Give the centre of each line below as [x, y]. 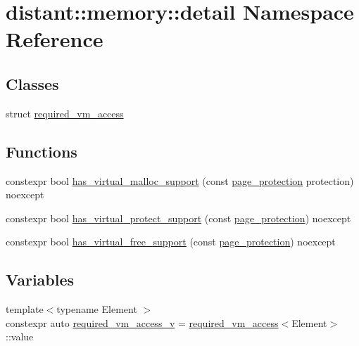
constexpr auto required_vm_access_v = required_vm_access [142, 322]
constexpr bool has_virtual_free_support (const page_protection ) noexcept [171, 242]
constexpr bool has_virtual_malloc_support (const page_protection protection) [180, 180]
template [25, 309]
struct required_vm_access [65, 113]
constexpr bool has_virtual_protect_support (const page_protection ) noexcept [178, 218]
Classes [32, 83]
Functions [42, 151]
